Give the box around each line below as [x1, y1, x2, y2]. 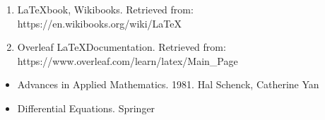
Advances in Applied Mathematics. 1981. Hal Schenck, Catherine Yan [17, 77, 319, 92]
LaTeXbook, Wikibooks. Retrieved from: [17, 2, 194, 16]
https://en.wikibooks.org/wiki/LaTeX [17, 16, 182, 30]
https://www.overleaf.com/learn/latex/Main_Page [17, 53, 238, 68]
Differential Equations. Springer [17, 100, 155, 115]
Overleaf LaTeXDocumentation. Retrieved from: [17, 40, 226, 54]
